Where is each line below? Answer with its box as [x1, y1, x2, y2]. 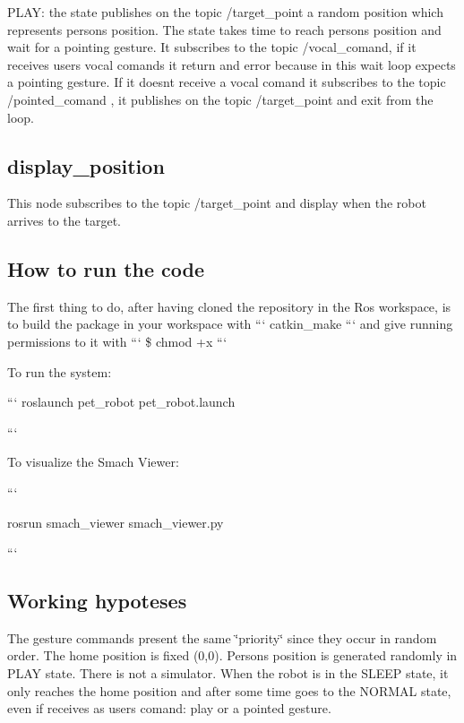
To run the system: [7, 362, 112, 381]
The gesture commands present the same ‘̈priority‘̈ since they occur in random [7, 628, 437, 647]
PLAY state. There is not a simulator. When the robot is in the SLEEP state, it [7, 664, 449, 683]
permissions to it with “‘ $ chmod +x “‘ [7, 331, 228, 350]
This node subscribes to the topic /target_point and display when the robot [7, 194, 426, 212]
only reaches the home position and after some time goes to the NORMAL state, [7, 681, 451, 700]
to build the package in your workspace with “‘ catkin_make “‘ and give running [7, 314, 453, 333]
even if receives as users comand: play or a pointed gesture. [7, 699, 331, 718]
